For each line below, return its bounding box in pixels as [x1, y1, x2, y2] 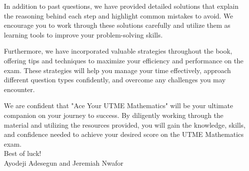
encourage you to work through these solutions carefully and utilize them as [4, 20, 230, 30]
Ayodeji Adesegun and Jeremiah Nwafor [4, 157, 123, 168]
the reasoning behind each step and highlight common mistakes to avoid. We [4, 10, 233, 20]
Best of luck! [4, 148, 41, 158]
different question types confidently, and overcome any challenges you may [4, 75, 226, 85]
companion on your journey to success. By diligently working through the [4, 110, 224, 120]
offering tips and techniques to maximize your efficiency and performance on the [4, 55, 244, 65]
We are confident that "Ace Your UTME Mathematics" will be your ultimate [4, 100, 233, 111]
